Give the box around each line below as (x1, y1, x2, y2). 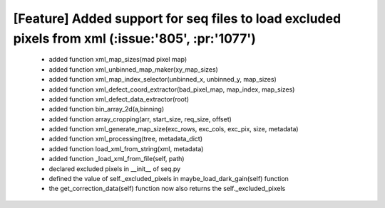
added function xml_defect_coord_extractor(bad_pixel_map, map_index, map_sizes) (48, 85, 295, 94)
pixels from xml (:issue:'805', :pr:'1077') (13, 31, 256, 46)
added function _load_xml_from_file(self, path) (48, 155, 185, 163)
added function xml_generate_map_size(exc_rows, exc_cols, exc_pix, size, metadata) (48, 125, 299, 133)
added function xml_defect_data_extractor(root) (48, 94, 189, 103)
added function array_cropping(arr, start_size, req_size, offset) (48, 114, 232, 124)
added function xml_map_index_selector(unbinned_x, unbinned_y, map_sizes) (48, 75, 277, 84)
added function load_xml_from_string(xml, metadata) (48, 144, 204, 153)
